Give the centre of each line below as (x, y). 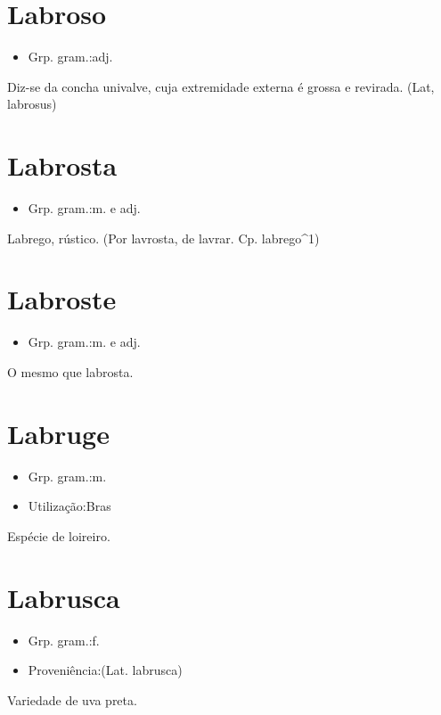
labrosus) (32, 104)
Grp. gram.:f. (64, 640)
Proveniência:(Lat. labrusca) (105, 670)
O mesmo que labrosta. (70, 371)
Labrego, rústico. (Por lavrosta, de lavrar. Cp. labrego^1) (163, 238)
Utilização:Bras (69, 506)
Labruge (58, 433)
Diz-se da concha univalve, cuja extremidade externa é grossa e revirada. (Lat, (221, 86)
